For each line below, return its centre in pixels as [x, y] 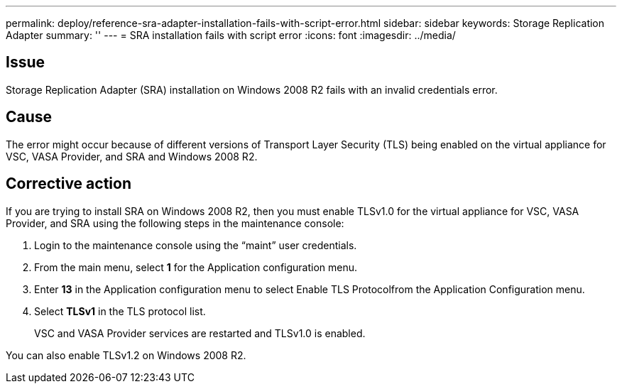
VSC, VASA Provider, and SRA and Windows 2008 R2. [132, 156]
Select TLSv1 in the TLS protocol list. [120, 311]
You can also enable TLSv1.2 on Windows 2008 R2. [126, 355]
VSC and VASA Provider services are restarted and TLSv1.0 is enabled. [200, 333]
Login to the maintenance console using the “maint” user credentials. [196, 245]
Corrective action [69, 184]
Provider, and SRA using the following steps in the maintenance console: [175, 223]
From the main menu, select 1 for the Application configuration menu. [196, 267]
